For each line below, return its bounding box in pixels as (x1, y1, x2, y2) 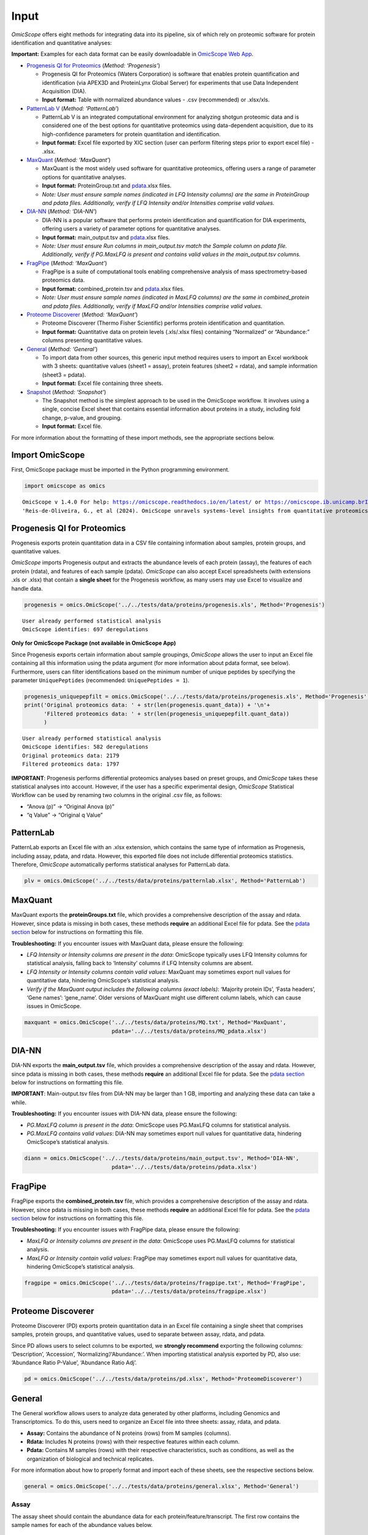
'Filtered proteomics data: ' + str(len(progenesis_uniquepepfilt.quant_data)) (44, 710, 289, 717)
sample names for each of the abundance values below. (11, 1521, 153, 1529)
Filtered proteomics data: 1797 (22, 761, 120, 767)
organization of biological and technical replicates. (26, 1455, 155, 1463)
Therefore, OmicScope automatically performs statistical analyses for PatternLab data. (11, 860, 230, 868)
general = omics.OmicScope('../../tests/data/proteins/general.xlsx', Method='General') (24, 1483, 300, 1490)
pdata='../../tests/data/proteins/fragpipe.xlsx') (111, 1288, 267, 1295)
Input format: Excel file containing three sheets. (42, 379, 164, 387)
